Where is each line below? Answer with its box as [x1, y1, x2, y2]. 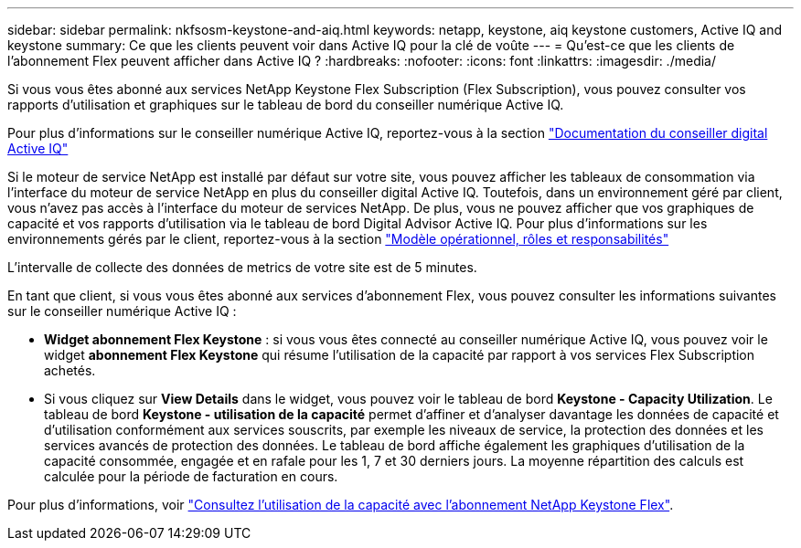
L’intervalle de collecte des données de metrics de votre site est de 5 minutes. [7, 259, 477, 275]
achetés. [44, 363, 96, 378]
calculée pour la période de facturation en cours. [44, 469, 338, 484]
